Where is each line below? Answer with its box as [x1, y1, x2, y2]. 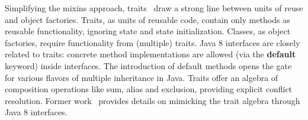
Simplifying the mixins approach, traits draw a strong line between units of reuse [5, 2, 303, 14]
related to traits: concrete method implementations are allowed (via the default [5, 48, 296, 60]
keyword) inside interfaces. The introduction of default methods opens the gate [5, 59, 292, 72]
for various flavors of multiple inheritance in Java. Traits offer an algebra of [5, 71, 278, 83]
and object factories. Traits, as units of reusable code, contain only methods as [5, 13, 290, 25]
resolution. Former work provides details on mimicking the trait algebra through [5, 94, 300, 106]
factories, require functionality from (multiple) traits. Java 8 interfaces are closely [5, 36, 300, 48]
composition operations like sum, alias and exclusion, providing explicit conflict [5, 83, 293, 95]
